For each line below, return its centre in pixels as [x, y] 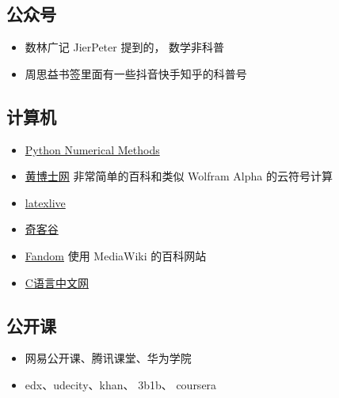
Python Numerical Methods [92, 149]
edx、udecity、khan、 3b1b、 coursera [121, 384]
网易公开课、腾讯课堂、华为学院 [108, 358]
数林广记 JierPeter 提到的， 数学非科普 [125, 47]
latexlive [45, 202]
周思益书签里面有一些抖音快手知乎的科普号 [136, 73]
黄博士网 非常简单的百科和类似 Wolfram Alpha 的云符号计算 [179, 176]
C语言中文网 [57, 282]
